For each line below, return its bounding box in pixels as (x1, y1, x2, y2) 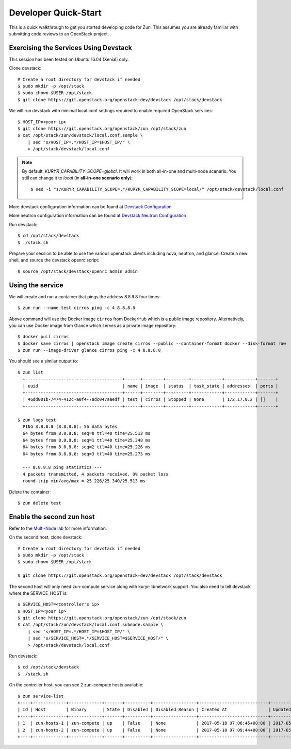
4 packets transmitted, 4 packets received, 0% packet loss (22, 471, 169, 477)
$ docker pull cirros (17, 334, 69, 340)
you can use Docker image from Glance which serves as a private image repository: (9, 323, 177, 328)
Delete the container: (9, 489, 51, 495)
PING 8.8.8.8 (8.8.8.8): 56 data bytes (22, 423, 117, 429)
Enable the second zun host (9, 512, 95, 521)
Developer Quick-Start (9, 7, 102, 18)
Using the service (9, 281, 64, 289)
